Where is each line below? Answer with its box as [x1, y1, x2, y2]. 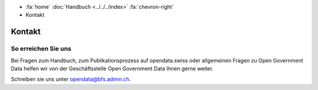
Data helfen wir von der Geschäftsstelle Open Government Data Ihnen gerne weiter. [11, 65, 214, 72]
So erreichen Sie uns [11, 44, 72, 53]
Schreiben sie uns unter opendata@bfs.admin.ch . [11, 76, 131, 83]
